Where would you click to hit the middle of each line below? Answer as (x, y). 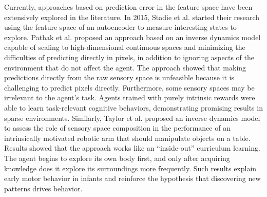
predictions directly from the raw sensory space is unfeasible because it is (119, 77)
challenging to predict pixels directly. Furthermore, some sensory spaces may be (129, 87)
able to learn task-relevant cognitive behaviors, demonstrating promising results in (133, 107)
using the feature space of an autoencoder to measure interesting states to (120, 27)
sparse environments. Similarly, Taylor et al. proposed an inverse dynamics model (132, 118)
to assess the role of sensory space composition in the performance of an (117, 128)
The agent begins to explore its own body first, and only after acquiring (117, 158)
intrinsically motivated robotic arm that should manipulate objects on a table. (127, 138)
